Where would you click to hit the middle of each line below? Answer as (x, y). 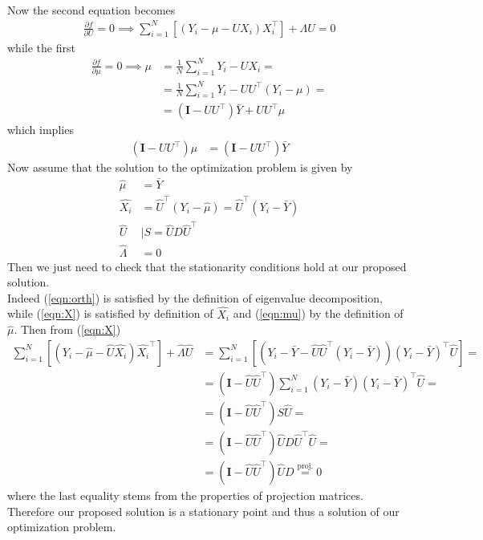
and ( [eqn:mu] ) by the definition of (318, 313)
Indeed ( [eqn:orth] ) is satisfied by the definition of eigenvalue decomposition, (195, 297)
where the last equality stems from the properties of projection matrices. (185, 495)
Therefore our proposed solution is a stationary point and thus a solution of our (203, 511)
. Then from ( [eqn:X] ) (67, 329)
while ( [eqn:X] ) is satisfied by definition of (110, 313)
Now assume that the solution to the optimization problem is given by (180, 167)
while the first (41, 47)
